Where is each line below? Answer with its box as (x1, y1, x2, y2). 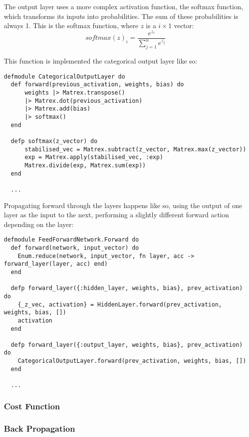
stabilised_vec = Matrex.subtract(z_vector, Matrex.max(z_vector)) (24, 146, 247, 153)
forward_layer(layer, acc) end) (4, 260, 108, 268)
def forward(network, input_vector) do (11, 244, 139, 251)
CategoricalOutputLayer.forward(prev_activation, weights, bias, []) (17, 357, 247, 365)
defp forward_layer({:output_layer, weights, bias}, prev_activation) (11, 341, 243, 348)
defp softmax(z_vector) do (11, 137, 98, 145)
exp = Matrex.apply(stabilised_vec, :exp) (24, 154, 163, 161)
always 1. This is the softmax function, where (4, 20, 138, 31)
